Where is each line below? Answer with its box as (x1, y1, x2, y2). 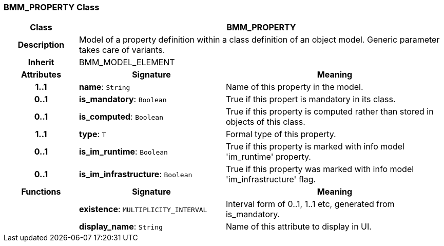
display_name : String (79, 221, 163, 232)
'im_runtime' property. (225, 152, 311, 162)
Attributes (21, 69, 62, 80)
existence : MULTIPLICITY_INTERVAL (79, 204, 207, 215)
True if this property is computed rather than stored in (225, 106, 434, 117)
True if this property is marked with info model (225, 141, 404, 152)
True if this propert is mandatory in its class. (225, 94, 396, 105)
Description (17, 40, 65, 50)
